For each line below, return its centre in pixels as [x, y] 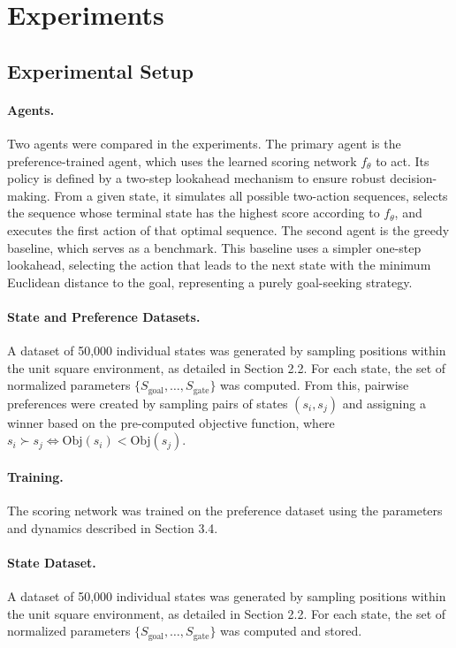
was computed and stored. [291, 631]
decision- [414, 178]
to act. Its [403, 160]
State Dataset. [52, 562]
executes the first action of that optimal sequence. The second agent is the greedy [228, 229]
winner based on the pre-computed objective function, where [171, 422]
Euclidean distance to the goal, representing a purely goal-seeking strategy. [210, 282]
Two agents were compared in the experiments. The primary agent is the [204, 143]
